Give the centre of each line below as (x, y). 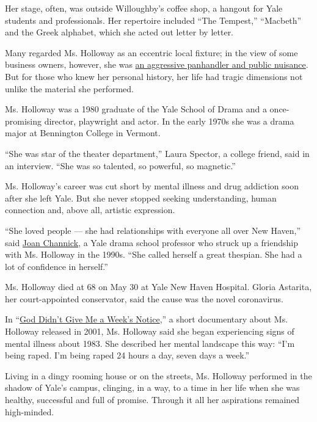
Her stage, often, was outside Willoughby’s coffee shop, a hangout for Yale (144, 8)
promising (24, 121)
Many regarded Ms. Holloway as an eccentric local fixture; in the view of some (151, 52)
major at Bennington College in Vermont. (83, 133)
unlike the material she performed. (69, 88)
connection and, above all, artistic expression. (90, 210)
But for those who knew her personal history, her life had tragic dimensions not (154, 76)
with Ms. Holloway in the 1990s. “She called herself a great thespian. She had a (154, 254)
